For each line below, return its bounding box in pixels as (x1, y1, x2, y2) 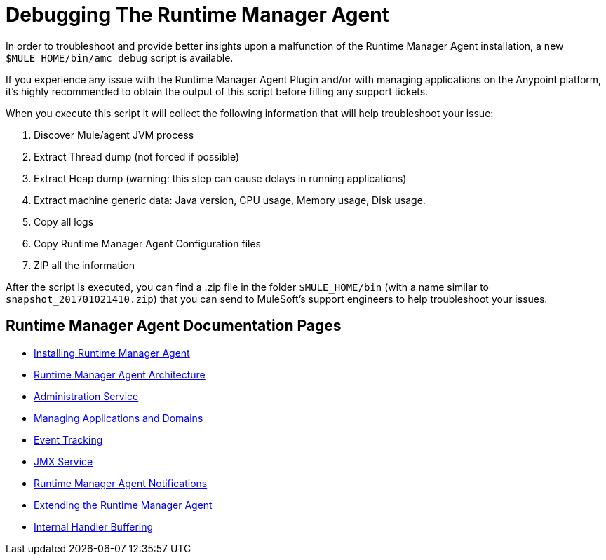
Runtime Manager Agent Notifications (34, 477, 208, 489)
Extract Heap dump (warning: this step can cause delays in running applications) (34, 172, 407, 184)
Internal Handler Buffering (34, 520, 154, 533)
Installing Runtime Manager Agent (34, 346, 190, 359)
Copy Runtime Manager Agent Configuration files (34, 237, 261, 250)
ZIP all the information (34, 259, 135, 271)
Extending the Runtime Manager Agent (34, 498, 213, 511)
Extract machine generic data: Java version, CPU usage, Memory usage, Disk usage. (34, 193, 426, 206)
